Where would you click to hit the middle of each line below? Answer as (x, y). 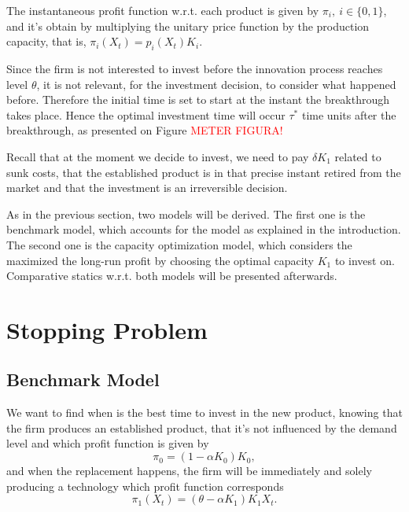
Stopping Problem (107, 329)
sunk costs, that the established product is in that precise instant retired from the (204, 172)
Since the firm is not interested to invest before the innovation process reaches (195, 68)
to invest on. (365, 260)
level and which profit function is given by (108, 443)
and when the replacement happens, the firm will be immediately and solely (189, 471)
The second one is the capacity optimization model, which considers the (179, 244)
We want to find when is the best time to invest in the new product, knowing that (204, 413)
